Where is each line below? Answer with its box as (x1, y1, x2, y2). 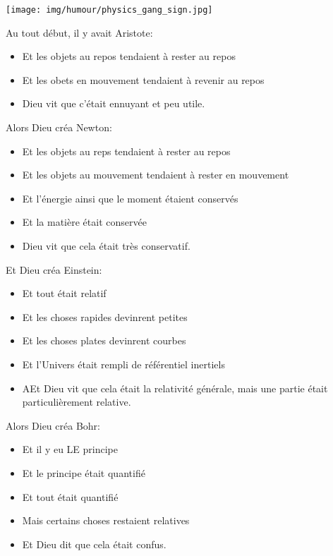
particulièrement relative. (22, 394, 131, 409)
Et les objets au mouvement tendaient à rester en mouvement (22, 167, 289, 182)
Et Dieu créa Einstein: (6, 262, 102, 277)
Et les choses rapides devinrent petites (22, 309, 188, 324)
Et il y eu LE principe (22, 442, 118, 457)
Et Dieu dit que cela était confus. (22, 536, 166, 551)
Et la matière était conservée (22, 214, 147, 229)
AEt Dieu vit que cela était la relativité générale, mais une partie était (22, 380, 328, 395)
